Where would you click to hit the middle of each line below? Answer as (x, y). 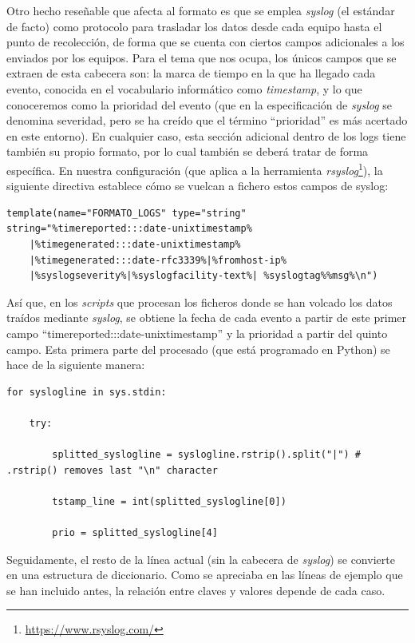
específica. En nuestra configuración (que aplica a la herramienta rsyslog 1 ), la (195, 169)
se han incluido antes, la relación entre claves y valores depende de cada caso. (196, 590)
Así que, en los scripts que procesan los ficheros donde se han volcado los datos (200, 302)
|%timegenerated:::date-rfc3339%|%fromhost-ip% (158, 260)
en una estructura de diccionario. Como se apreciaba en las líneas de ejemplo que (205, 575)
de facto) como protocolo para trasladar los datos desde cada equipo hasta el (194, 26)
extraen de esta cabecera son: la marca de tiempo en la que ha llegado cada (191, 73)
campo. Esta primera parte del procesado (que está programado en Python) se (198, 349)
